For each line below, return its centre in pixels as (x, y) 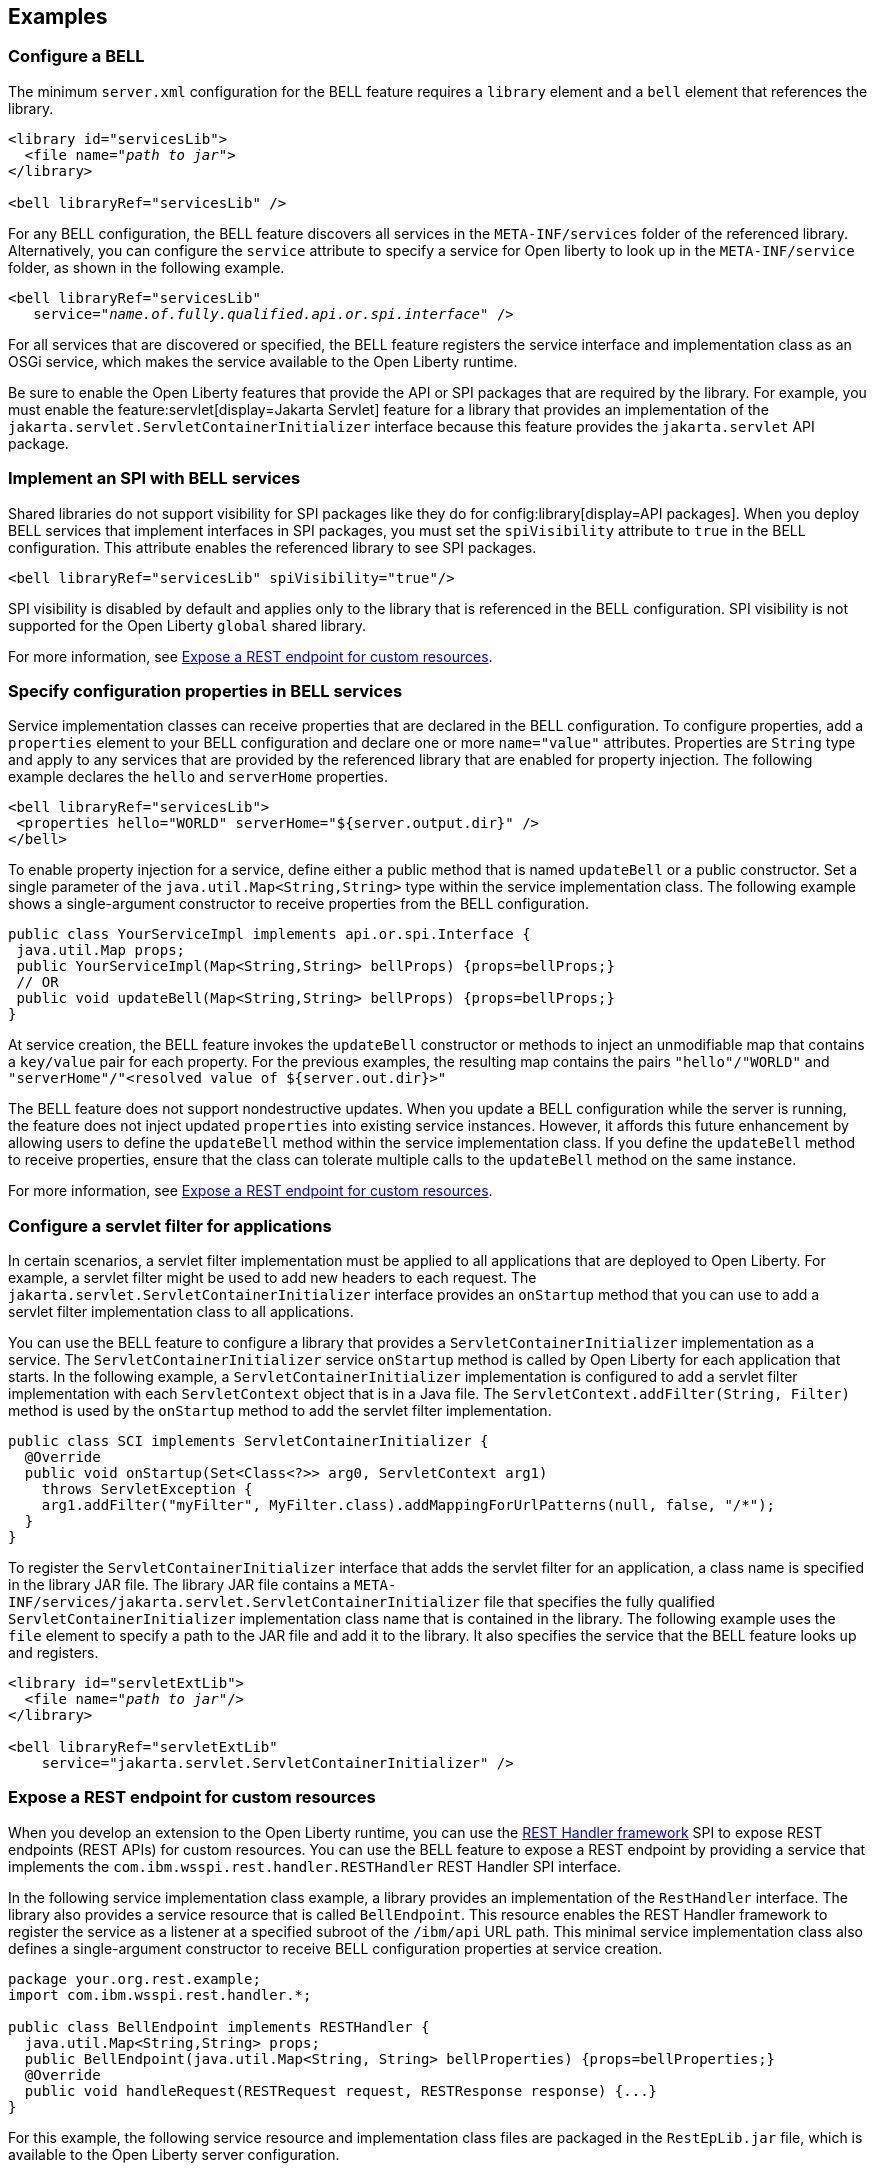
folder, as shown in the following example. (146, 267)
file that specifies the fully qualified (599, 1602)
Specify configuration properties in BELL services (205, 690)
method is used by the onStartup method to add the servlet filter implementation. (280, 1411)
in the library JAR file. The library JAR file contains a (179, 1585)
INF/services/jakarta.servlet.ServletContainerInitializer (244, 1602)
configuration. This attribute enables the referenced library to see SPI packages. (272, 547)
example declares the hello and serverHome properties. (198, 777)
